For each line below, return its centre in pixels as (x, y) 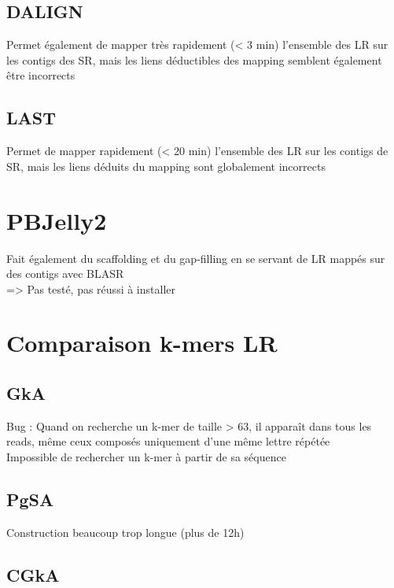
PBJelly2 (57, 220)
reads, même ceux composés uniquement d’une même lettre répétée (168, 441)
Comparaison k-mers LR (142, 343)
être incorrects (41, 75)
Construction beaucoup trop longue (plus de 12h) (125, 532)
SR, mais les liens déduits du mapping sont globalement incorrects (166, 166)
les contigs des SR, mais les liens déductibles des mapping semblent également (194, 59)
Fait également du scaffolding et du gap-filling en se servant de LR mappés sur (196, 258)
